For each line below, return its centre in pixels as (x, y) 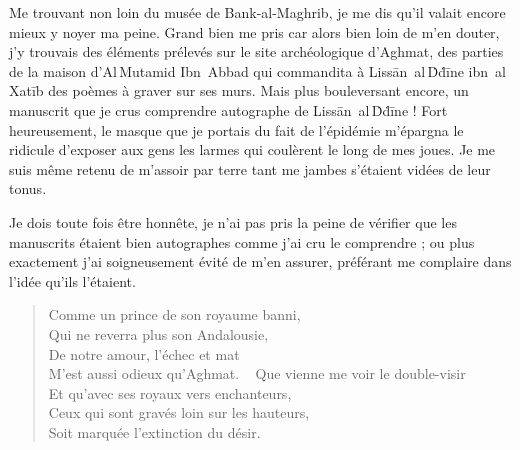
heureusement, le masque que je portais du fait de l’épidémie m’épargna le (236, 129)
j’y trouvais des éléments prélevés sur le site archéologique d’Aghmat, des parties (256, 51)
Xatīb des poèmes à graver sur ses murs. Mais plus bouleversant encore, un (239, 90)
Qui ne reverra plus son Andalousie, (158, 333)
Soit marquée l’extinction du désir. (154, 431)
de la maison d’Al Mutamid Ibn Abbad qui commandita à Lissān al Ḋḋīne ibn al (257, 70)
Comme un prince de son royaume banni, (174, 314)
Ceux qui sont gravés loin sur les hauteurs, (179, 412)
